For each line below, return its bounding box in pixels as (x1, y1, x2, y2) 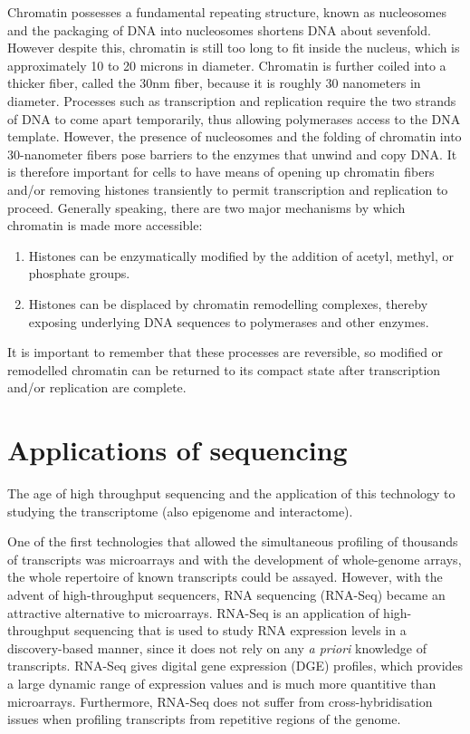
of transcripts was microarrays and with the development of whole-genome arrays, (7, 549, 462, 568)
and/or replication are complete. (7, 378, 187, 397)
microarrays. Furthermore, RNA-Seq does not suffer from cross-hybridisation (7, 691, 433, 710)
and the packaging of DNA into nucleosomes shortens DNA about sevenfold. (7, 20, 431, 39)
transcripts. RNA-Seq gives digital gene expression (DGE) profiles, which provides (7, 656, 464, 675)
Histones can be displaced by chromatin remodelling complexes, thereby (28, 294, 428, 313)
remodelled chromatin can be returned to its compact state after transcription (7, 360, 441, 379)
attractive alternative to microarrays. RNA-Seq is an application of (7, 603, 379, 622)
